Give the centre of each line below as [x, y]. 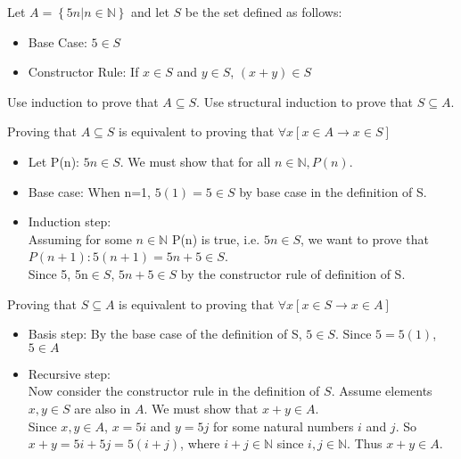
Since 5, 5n [58, 273]
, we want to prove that [364, 238]
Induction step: [70, 221]
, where [200, 443]
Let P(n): [54, 161]
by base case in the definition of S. [333, 191]
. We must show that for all [195, 161]
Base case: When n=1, [90, 191]
